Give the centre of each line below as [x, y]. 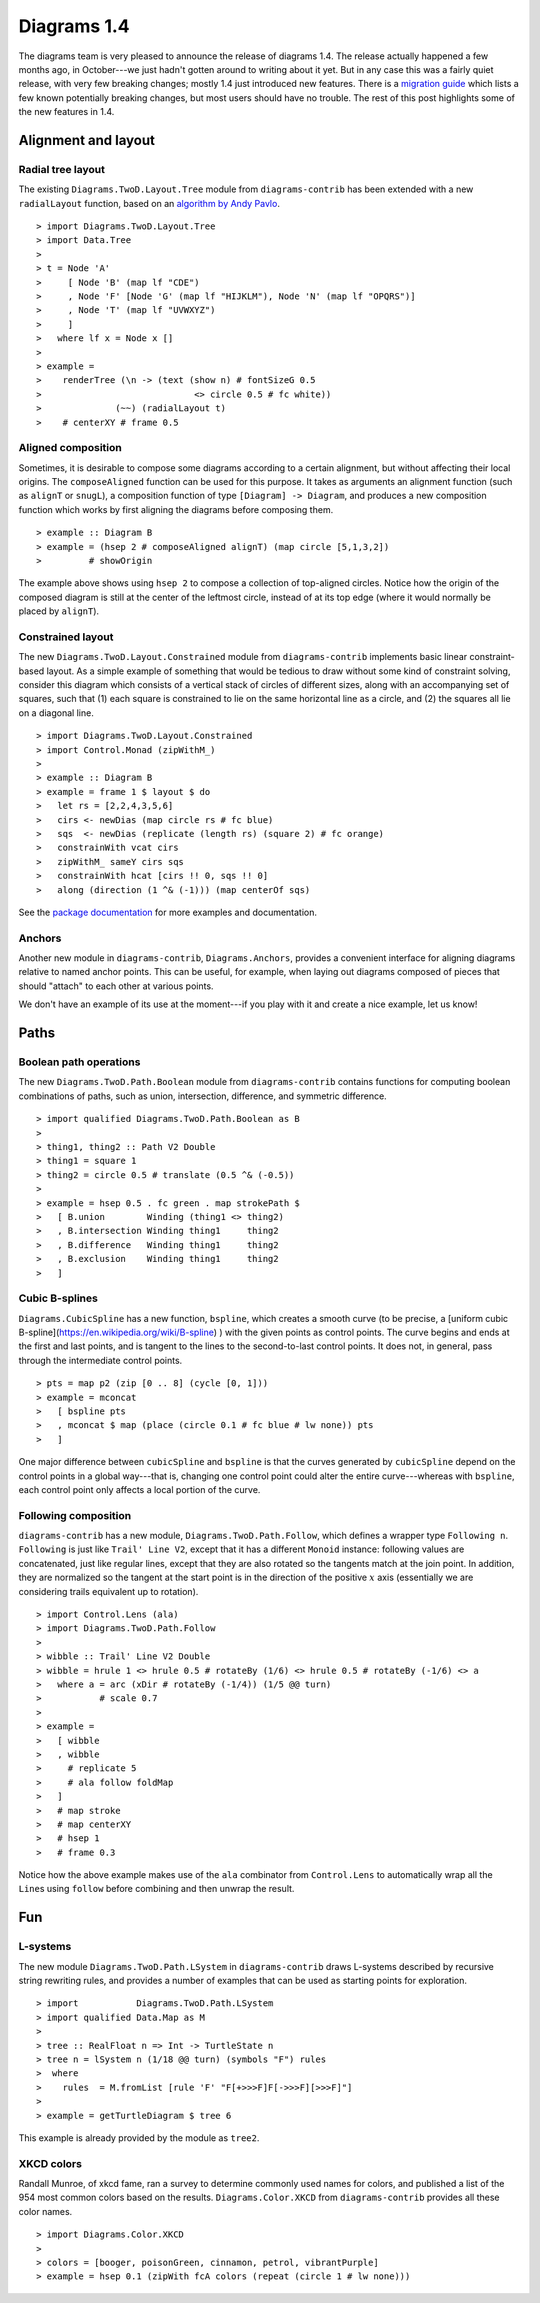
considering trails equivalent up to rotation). [108, 1591]
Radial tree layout [61, 169]
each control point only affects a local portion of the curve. [139, 1489]
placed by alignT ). [59, 611]
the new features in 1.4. [66, 112]
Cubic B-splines [58, 1298]
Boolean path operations [79, 1062]
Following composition [75, 1515]
